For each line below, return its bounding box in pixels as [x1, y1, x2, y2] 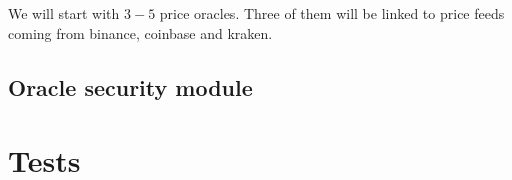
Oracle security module [8, 71, 253, 102]
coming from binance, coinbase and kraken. [8, 22, 273, 43]
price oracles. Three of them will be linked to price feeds [159, 3, 505, 23]
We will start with [8, 3, 120, 23]
